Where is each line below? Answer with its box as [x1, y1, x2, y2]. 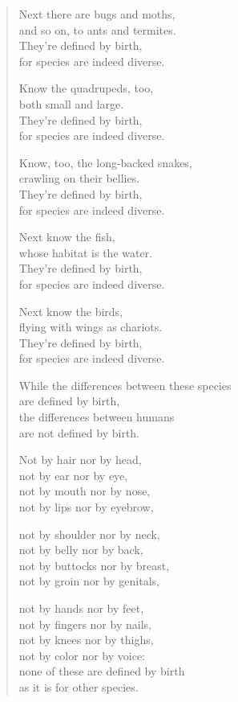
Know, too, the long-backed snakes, [18, 154, 192, 170]
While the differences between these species [18, 376, 232, 393]
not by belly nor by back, [18, 541, 143, 558]
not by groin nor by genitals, [18, 573, 159, 589]
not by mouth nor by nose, [18, 482, 151, 499]
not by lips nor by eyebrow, [18, 499, 154, 515]
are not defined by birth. [18, 424, 140, 441]
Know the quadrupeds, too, [18, 80, 154, 96]
